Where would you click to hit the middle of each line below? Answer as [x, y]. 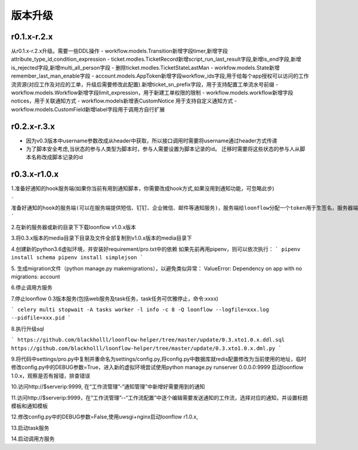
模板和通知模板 [29, 406]
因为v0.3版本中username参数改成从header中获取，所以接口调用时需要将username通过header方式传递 [152, 141]
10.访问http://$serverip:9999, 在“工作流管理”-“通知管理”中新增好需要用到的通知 [108, 387]
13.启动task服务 [30, 428]
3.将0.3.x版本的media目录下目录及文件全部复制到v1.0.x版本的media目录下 [101, 238]
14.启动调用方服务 [33, 439]
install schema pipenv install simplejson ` [77, 257]
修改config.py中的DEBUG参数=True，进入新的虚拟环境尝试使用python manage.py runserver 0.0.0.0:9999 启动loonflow [157, 367]
